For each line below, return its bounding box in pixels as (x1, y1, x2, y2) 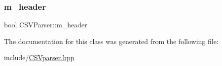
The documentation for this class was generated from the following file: (4, 36, 219, 46)
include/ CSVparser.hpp (4, 52, 74, 63)
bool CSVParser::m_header (4, 20, 87, 30)
